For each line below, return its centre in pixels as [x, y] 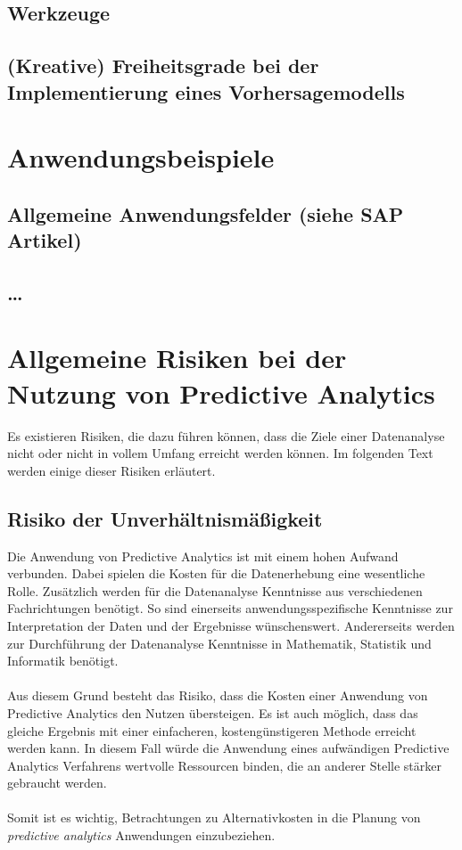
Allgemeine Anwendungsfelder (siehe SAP [206, 213]
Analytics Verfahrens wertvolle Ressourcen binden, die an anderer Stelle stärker [225, 765]
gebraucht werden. [57, 783]
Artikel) [45, 240]
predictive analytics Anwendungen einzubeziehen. [141, 835]
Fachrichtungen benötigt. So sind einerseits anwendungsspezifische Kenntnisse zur [230, 608]
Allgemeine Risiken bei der [177, 358]
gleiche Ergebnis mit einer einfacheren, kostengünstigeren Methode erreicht [212, 730]
